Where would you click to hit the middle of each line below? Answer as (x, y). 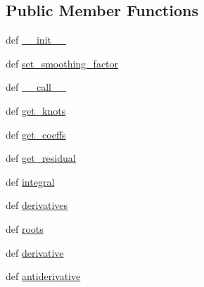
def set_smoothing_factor (62, 63)
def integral (30, 181)
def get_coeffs (36, 134)
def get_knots (36, 110)
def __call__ (36, 87)
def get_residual (41, 158)
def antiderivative (43, 276)
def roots (25, 228)
